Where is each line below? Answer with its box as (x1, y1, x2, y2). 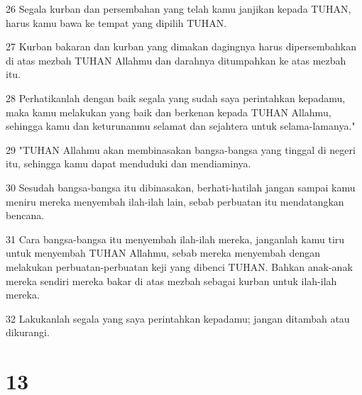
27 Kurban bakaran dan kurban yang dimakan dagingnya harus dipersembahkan (6, 39, 356, 54)
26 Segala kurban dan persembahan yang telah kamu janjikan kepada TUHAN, (6, 1, 351, 16)
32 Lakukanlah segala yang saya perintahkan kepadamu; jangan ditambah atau (6, 311, 350, 326)
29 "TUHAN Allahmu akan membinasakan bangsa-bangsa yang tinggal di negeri (6, 142, 356, 157)
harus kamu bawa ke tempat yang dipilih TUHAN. (6, 15, 227, 30)
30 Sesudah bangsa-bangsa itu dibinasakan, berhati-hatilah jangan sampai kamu (6, 179, 356, 194)
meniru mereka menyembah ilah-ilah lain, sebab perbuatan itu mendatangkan (6, 194, 344, 208)
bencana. (6, 208, 45, 223)
